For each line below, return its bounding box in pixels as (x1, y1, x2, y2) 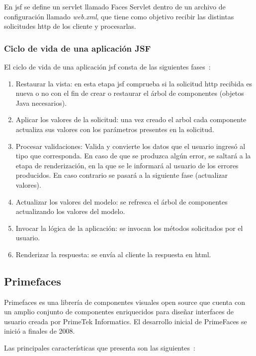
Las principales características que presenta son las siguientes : (4, 343, 195, 353)
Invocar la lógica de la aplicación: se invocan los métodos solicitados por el (15, 222, 243, 233)
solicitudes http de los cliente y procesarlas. (4, 21, 136, 31)
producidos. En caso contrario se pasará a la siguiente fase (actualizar (15, 170, 228, 180)
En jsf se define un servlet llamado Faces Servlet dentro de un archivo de (4, 1, 226, 11)
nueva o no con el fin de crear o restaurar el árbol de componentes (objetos (15, 88, 244, 98)
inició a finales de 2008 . (4, 326, 75, 336)
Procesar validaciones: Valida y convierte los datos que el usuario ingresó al (15, 141, 246, 151)
